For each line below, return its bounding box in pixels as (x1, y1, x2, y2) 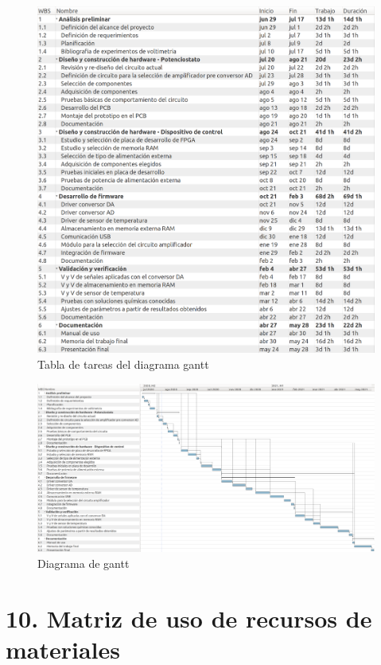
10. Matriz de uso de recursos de (6, 601, 372, 634)
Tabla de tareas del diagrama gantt (37, 356, 209, 373)
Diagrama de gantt (37, 554, 130, 571)
